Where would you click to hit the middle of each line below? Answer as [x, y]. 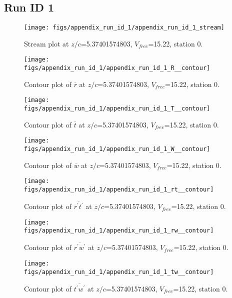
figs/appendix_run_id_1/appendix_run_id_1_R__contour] [117, 68]
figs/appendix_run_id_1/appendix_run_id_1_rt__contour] [119, 189]
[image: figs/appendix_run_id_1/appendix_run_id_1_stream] [124, 28]
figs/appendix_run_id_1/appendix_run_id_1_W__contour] [117, 149]
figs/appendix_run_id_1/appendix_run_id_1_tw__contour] [119, 272]
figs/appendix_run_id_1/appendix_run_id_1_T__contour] [117, 109]
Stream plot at [46, 43]
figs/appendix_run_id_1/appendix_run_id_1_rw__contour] [119, 231]
